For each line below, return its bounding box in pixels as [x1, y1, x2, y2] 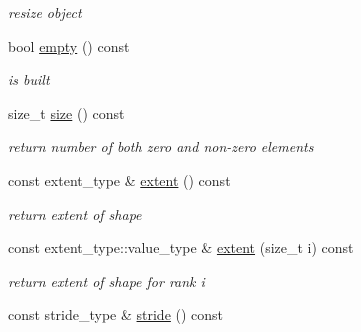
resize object [8, 2, 82, 22]
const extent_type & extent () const [8, 169, 231, 190]
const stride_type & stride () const [8, 304, 224, 325]
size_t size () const [8, 102, 125, 123]
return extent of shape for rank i [8, 270, 205, 291]
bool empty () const [8, 35, 130, 56]
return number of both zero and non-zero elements [8, 136, 314, 157]
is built [8, 69, 50, 90]
